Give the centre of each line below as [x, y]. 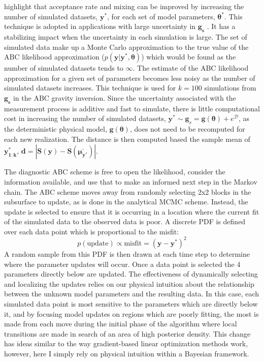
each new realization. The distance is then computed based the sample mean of [127, 139]
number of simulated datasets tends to [64, 68]
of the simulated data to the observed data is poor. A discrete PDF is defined [125, 221]
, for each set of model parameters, [161, 16]
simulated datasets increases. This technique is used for [90, 88]
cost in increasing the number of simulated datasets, [85, 118]
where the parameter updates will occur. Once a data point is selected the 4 [122, 264]
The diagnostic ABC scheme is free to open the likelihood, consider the [115, 172]
